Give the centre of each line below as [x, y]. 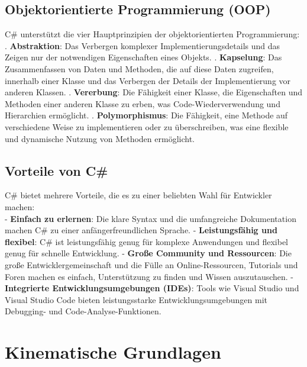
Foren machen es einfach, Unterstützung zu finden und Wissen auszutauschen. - [149, 276]
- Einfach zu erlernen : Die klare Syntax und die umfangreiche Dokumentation [151, 218]
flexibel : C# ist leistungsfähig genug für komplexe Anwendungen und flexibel [146, 241]
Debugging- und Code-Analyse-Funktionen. [83, 311]
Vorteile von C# [56, 170]
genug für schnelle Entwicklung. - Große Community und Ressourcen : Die [148, 253]
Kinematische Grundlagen [113, 352]
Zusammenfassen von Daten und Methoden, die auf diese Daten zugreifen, [139, 68]
